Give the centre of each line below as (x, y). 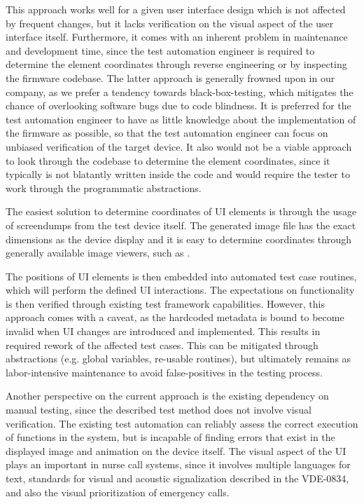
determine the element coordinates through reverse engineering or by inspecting (176, 64)
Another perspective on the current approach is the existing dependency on (167, 396)
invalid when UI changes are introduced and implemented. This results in (163, 331)
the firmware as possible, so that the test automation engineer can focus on (167, 133)
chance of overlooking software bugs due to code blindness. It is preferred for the (178, 105)
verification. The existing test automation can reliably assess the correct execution (182, 423)
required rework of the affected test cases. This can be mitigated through (162, 345)
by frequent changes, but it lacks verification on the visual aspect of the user (170, 23)
